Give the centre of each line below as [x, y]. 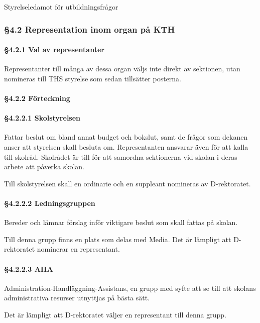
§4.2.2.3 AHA [29, 268]
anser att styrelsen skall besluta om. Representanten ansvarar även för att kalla [126, 147]
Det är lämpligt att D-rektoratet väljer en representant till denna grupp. [115, 314]
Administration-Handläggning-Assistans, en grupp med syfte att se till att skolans [130, 288]
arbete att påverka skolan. [44, 167]
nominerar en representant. [78, 249]
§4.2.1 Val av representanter [54, 49]
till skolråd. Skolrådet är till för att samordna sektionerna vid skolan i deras [121, 156]
